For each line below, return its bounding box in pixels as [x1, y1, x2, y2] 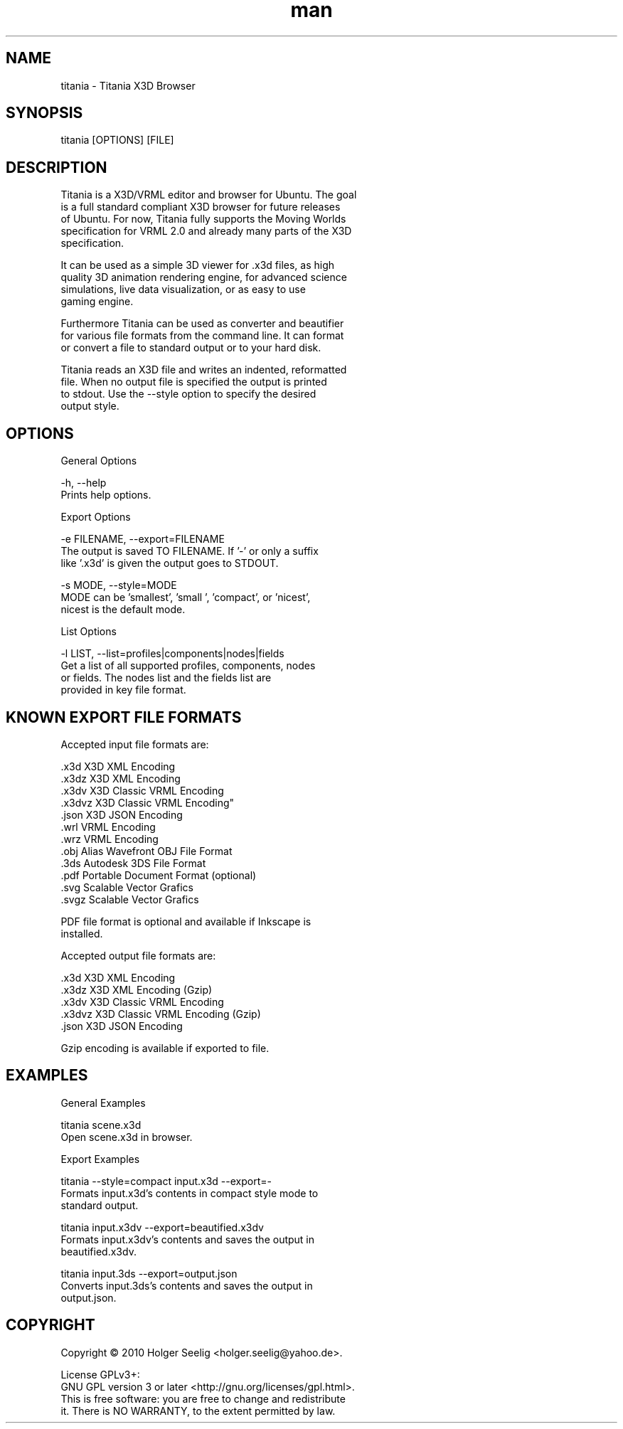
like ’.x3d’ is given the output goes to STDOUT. [60, 557, 279, 570]
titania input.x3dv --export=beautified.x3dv [60, 1221, 264, 1233]
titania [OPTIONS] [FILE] [60, 134, 174, 147]
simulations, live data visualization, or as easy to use [60, 283, 306, 296]
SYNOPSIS [6, 104, 83, 122]
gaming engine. [60, 295, 134, 308]
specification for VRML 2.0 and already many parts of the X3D [60, 225, 352, 238]
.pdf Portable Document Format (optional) [60, 868, 257, 881]
